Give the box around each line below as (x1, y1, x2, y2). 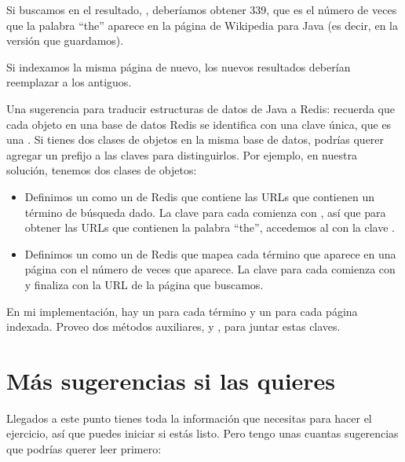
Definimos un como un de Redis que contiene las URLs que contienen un (24, 188, 374, 204)
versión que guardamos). (6, 32, 124, 49)
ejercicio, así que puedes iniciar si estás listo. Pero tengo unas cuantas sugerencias (6, 425, 399, 442)
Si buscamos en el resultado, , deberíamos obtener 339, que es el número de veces (6, 2, 397, 17)
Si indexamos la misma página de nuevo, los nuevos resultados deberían (6, 58, 351, 75)
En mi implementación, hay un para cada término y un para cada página (6, 302, 358, 319)
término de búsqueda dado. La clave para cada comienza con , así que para (24, 203, 386, 220)
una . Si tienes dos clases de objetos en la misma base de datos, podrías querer (6, 131, 385, 148)
